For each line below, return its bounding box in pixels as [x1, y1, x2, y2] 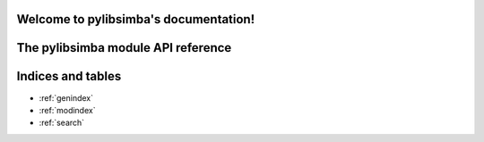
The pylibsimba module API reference [16, 40, 232, 55]
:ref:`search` [39, 117, 85, 129]
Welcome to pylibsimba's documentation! [16, 12, 255, 27]
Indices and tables [16, 69, 122, 84]
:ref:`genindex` [39, 92, 94, 103]
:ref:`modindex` [39, 104, 96, 115]
